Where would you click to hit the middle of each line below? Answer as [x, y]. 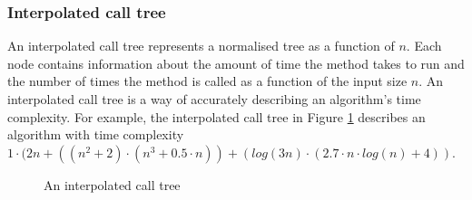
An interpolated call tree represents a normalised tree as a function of [201, 46]
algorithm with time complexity [96, 134]
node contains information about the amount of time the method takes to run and [236, 63]
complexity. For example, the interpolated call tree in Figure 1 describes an [216, 116]
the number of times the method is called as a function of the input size [207, 81]
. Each [424, 46]
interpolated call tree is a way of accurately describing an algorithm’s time [214, 99]
